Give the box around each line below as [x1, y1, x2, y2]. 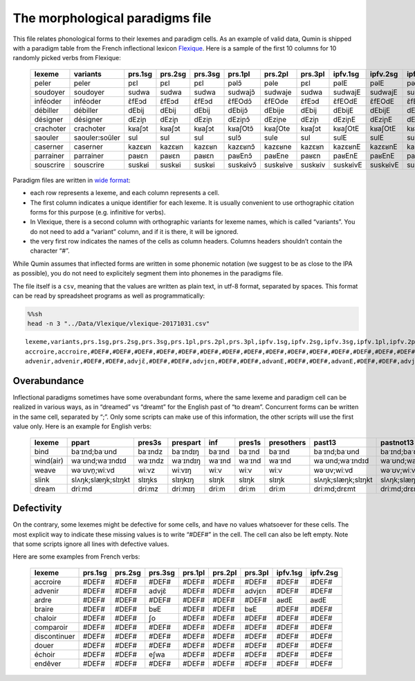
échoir [34, 649, 55, 659]
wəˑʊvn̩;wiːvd [71, 465, 115, 475]
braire [34, 604, 54, 614]
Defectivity [12, 502, 62, 514]
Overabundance [12, 374, 84, 387]
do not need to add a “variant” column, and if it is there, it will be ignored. [30, 227, 239, 235]
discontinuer [34, 631, 75, 641]
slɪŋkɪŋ [172, 475, 194, 484]
